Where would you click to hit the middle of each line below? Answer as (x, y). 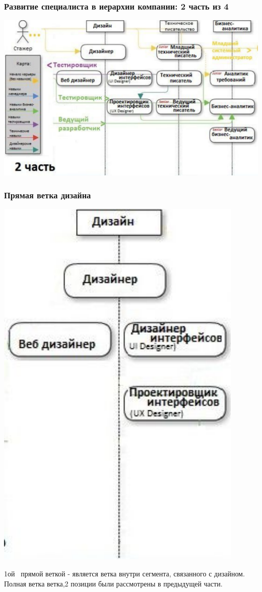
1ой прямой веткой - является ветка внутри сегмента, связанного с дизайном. (124, 574)
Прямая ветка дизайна (48, 195)
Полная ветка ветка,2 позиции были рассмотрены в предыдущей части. (113, 583)
